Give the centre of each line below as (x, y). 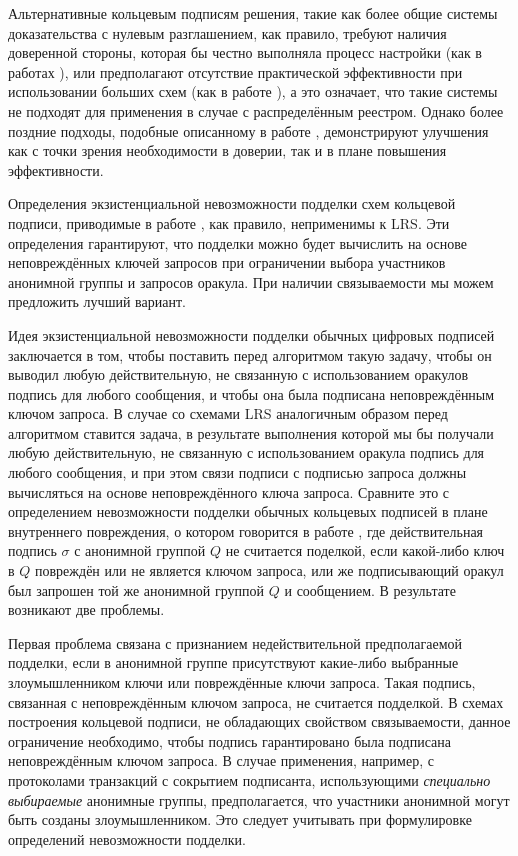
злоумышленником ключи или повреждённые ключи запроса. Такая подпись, (242, 682)
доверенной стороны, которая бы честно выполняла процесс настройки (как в (245, 52)
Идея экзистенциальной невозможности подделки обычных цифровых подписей (251, 334)
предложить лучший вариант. (97, 301)
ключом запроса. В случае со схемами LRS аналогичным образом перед (228, 413)
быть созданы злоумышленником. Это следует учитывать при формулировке (240, 819)
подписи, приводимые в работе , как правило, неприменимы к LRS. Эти (229, 222)
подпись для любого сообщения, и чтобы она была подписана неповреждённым (251, 393)
